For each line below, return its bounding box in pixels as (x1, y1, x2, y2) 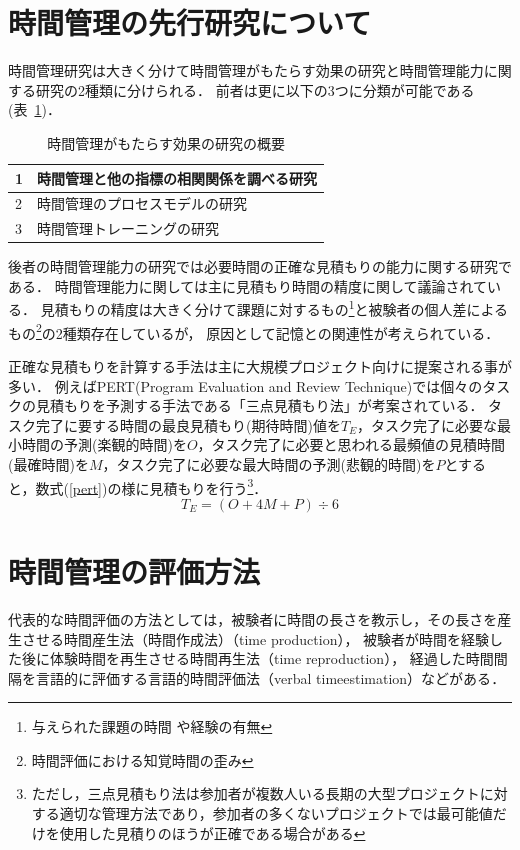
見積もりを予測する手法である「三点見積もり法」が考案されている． (35, 395, 484, 416)
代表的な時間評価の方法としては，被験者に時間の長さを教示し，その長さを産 (8, 608, 512, 629)
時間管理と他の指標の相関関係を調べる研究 (37, 167, 318, 188)
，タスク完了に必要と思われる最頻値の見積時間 (197, 434, 505, 455)
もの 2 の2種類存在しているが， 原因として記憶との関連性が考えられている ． (8, 319, 500, 343)
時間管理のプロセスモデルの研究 (37, 193, 248, 214)
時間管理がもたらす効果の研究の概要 (47, 132, 285, 153)
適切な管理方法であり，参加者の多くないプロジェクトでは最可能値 (59, 803, 493, 824)
